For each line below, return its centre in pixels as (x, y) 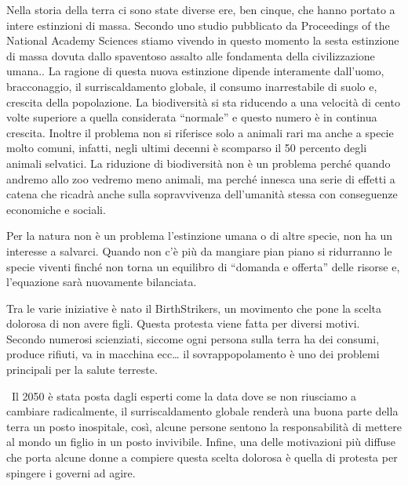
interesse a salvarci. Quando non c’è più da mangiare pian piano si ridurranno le (199, 250)
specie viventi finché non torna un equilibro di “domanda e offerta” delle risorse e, (203, 266)
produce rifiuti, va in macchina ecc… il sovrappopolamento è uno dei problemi (193, 354)
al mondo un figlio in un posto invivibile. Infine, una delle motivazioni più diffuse (201, 442)
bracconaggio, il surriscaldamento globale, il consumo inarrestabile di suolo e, (192, 86)
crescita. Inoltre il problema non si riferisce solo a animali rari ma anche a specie (200, 132)
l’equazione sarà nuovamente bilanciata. (102, 282)
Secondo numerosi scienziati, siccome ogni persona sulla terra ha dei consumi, (193, 338)
